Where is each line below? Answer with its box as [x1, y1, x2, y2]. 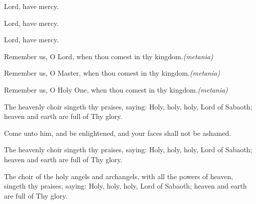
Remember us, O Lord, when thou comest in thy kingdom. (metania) [4, 51, 214, 61]
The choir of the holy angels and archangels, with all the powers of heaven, [4, 171, 233, 181]
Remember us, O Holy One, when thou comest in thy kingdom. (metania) [4, 84, 228, 95]
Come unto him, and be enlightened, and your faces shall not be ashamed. [4, 127, 231, 138]
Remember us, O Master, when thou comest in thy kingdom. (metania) [4, 68, 220, 78]
